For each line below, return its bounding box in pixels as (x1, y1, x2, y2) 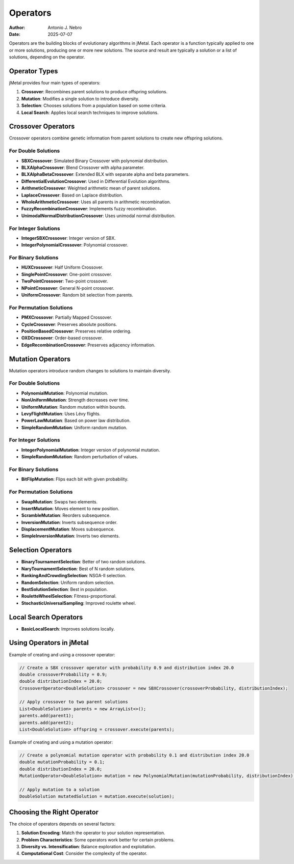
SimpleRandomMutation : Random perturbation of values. (21, 454, 138, 460)
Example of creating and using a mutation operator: (9, 739, 113, 745)
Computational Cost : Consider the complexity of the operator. (21, 850, 147, 857)
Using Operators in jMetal (9, 639, 89, 647)
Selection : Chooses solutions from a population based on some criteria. (21, 103, 167, 109)
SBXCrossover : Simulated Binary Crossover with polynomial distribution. (21, 158, 169, 164)
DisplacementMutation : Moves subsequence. (21, 526, 115, 532)
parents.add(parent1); (19, 713, 74, 719)
